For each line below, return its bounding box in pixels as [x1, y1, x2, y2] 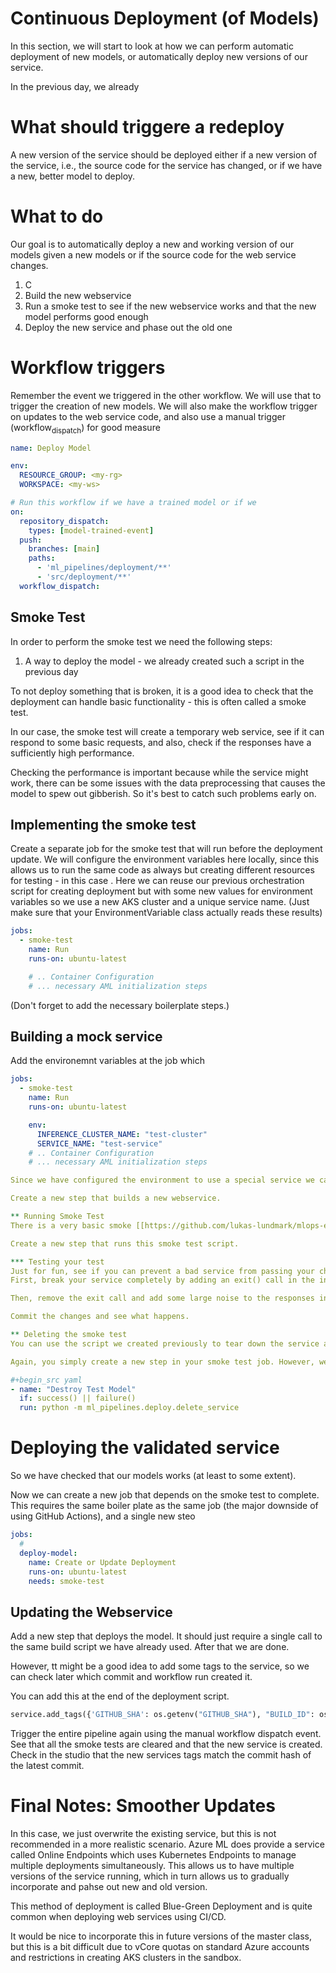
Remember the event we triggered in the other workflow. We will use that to [10, 389, 322, 401]
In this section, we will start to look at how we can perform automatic [10, 40, 294, 52]
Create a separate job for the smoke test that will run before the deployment [10, 843, 323, 855]
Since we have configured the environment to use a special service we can [10, 1175, 333, 1186]
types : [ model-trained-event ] [28, 525, 155, 536]
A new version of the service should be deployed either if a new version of [10, 148, 318, 161]
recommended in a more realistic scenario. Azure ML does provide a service [10, 1838, 325, 1851]
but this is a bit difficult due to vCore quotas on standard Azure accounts [10, 1941, 310, 1953]
